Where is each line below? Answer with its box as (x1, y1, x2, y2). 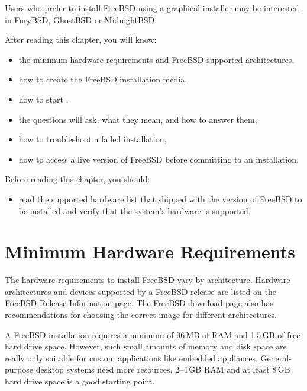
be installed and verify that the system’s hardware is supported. (18, 204, 251, 217)
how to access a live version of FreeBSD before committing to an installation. (18, 152, 299, 165)
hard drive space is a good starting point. (5, 375, 155, 387)
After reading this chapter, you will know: (5, 33, 157, 46)
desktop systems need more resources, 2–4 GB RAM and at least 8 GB (35, 363, 290, 376)
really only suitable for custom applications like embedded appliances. (5, 351, 258, 364)
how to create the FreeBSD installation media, (18, 73, 188, 85)
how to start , (18, 93, 69, 105)
